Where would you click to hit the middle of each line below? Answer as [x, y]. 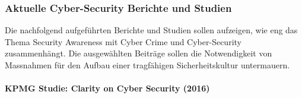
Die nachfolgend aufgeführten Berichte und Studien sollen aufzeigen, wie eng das [151, 30]
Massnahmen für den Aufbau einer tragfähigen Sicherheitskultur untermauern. [147, 65]
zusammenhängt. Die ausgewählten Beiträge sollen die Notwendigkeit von [139, 53]
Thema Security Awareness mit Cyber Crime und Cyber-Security [123, 41]
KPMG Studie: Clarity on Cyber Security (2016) [107, 88]
